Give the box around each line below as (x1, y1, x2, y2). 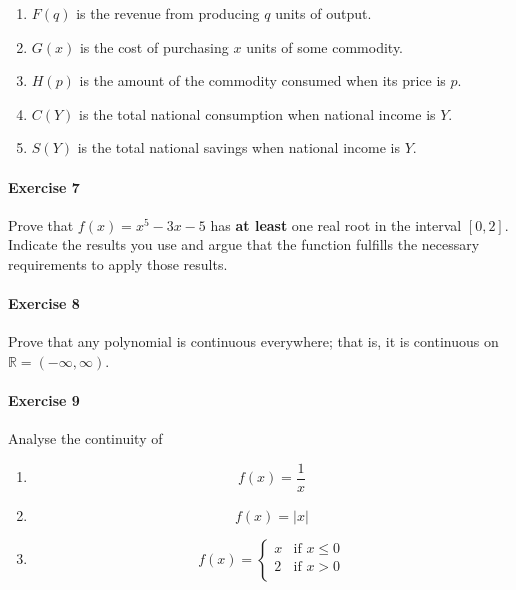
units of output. (275, 3, 372, 23)
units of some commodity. (246, 36, 404, 57)
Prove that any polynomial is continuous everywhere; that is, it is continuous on (8, 331, 499, 352)
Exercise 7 (8, 176, 80, 197)
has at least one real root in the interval (210, 214, 462, 235)
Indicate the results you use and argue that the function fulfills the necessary (8, 234, 480, 255)
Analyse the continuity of (8, 428, 163, 449)
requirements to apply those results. (8, 253, 228, 274)
